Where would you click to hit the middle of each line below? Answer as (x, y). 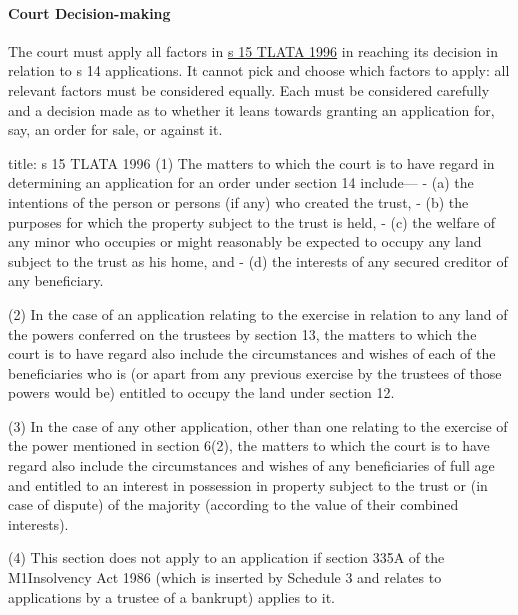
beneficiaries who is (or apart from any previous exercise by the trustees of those (255, 372)
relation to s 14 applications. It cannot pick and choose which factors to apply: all (259, 70)
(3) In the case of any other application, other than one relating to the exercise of (258, 425)
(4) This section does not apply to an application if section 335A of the (226, 557)
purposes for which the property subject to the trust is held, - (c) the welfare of (252, 221)
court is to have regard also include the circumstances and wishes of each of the (252, 353)
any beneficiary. (56, 280)
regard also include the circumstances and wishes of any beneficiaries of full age (251, 465)
